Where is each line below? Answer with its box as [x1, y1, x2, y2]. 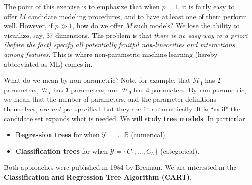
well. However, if [4, 20, 53, 31]
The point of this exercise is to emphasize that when [4, 1, 160, 11]
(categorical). [160, 146, 200, 156]
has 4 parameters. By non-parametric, [134, 84, 247, 94]
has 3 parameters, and [53, 84, 119, 94]
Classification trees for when [15, 146, 108, 156]
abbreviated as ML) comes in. [4, 58, 93, 69]
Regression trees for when [15, 129, 100, 140]
